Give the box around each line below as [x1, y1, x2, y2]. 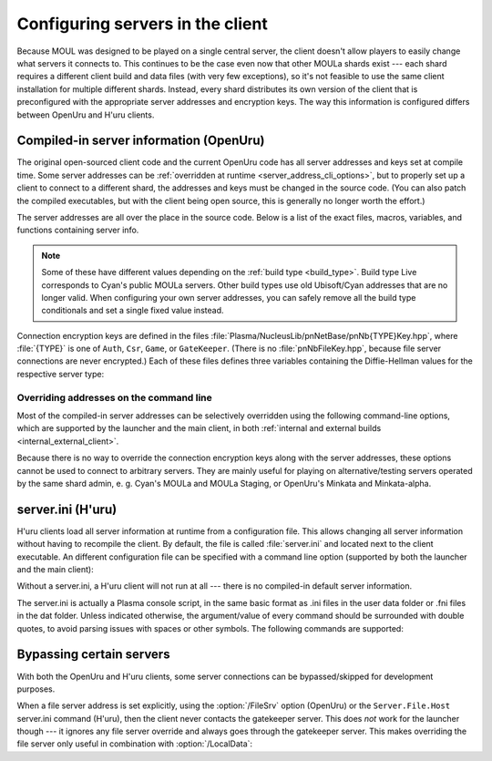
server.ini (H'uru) [16, 501, 118, 517]
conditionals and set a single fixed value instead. [41, 305, 224, 316]
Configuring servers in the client [16, 14, 268, 34]
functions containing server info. [16, 224, 139, 236]
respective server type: [16, 368, 105, 379]
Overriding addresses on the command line [16, 391, 213, 404]
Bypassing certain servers [16, 647, 170, 663]
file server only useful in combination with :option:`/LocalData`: [16, 738, 253, 749]
